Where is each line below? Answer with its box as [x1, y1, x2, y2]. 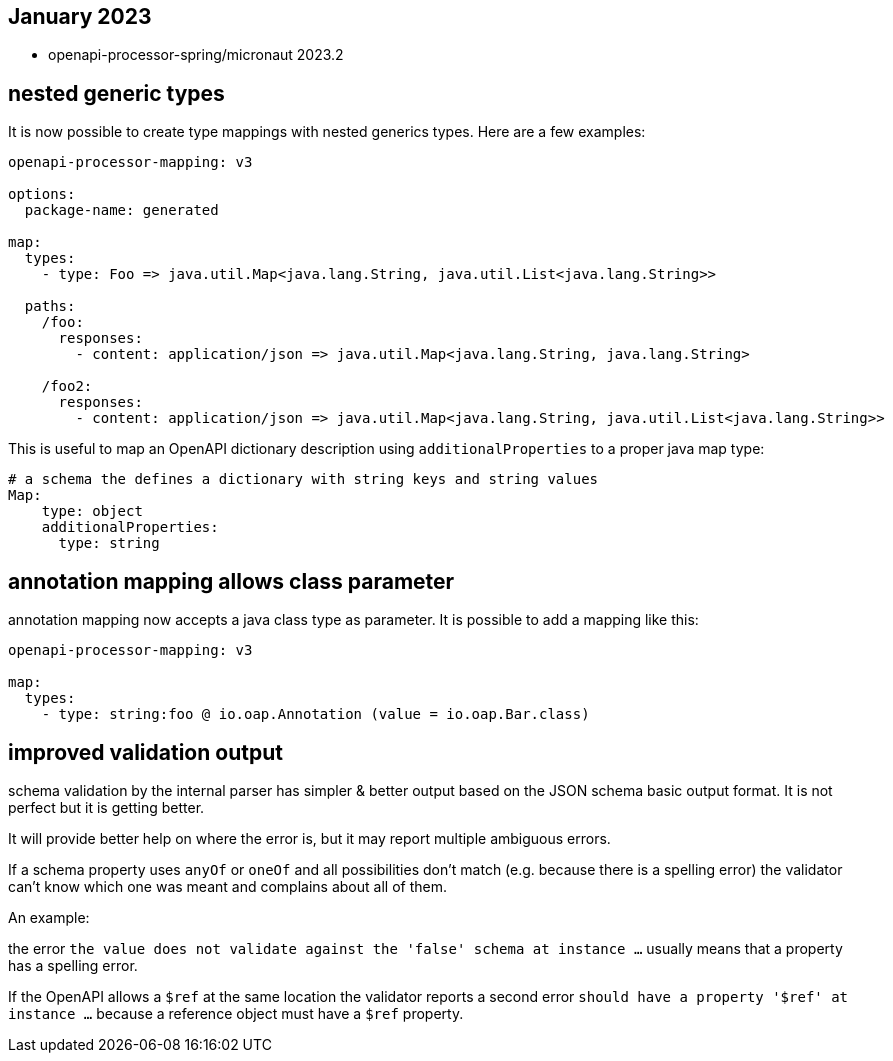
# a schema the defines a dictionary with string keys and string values [8, 471, 599, 488]
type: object [41, 503, 143, 520]
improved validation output [8, 739, 283, 765]
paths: [24, 298, 76, 315]
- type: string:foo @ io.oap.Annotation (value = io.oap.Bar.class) [41, 706, 590, 723]
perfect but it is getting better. [8, 798, 205, 816]
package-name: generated [24, 202, 219, 219]
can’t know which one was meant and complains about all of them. [8, 877, 447, 895]
